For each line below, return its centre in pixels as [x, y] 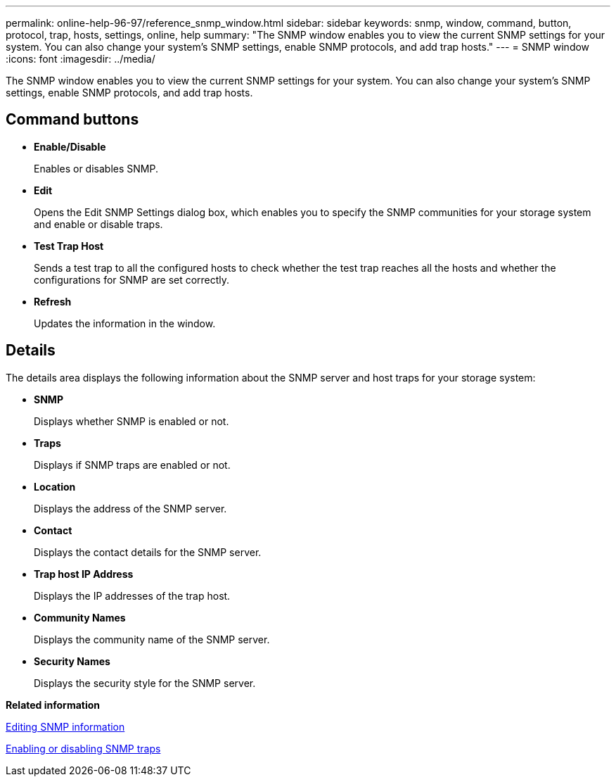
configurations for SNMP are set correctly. [132, 279]
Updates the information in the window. [125, 323]
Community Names [80, 617]
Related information [53, 705]
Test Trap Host [69, 246]
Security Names [72, 661]
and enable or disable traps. [98, 224]
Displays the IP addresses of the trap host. [132, 595]
